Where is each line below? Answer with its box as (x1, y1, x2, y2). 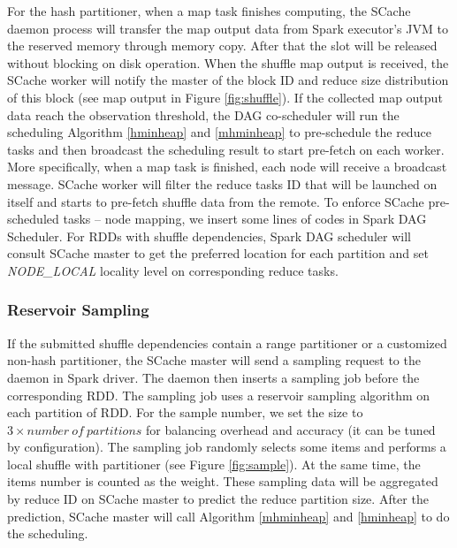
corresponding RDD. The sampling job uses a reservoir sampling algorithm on (7, 385, 430, 404)
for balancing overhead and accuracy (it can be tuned (146, 420, 436, 438)
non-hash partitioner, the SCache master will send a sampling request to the (7, 351, 421, 369)
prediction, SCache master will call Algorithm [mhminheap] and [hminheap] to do (7, 506, 450, 525)
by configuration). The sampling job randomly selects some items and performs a (7, 438, 446, 456)
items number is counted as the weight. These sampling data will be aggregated (7, 472, 438, 491)
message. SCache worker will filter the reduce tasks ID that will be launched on (7, 174, 438, 193)
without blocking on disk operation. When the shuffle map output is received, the (7, 53, 449, 72)
